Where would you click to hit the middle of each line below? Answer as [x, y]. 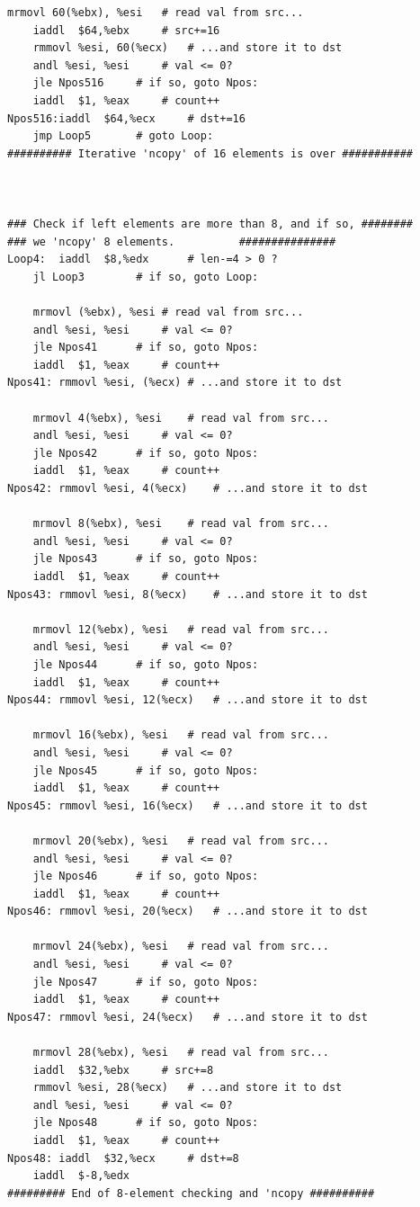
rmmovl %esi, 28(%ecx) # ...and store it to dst [188, 1088]
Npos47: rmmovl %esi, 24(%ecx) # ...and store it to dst [188, 1017]
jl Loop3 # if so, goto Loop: [146, 277]
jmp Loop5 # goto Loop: [123, 136]
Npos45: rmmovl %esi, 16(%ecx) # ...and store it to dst [188, 805]
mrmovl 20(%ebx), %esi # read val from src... [181, 840]
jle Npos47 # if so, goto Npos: [146, 982]
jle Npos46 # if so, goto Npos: [146, 876]
